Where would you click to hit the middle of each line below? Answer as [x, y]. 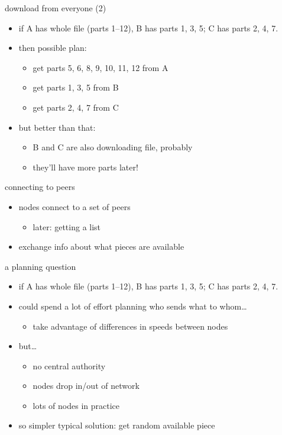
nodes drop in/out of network [86, 386]
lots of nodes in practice [76, 405]
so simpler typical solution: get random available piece [117, 425]
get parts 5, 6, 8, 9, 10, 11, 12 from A [101, 67]
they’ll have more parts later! [85, 167]
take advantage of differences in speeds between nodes [130, 326]
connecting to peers [40, 187]
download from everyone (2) [56, 8]
